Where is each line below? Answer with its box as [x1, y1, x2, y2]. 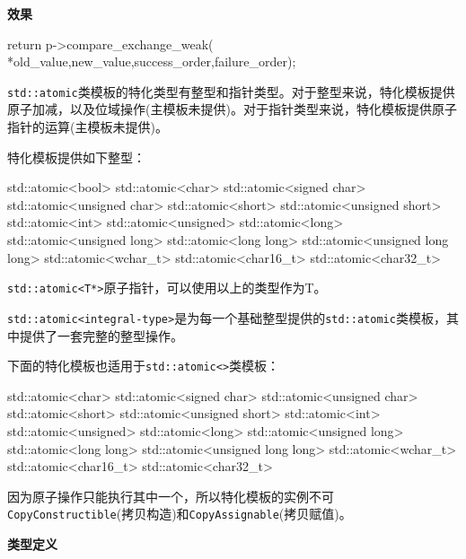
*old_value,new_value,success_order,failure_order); [7, 52, 296, 71]
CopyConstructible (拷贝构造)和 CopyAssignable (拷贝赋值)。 [7, 504, 352, 523]
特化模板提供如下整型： [7, 147, 145, 166]
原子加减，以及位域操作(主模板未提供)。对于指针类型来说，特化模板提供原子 [7, 100, 457, 118]
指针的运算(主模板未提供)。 [7, 118, 168, 136]
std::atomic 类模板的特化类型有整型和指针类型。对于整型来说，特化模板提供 [7, 82, 455, 100]
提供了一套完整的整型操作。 [19, 326, 183, 345]
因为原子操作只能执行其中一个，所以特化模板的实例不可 [7, 486, 334, 505]
